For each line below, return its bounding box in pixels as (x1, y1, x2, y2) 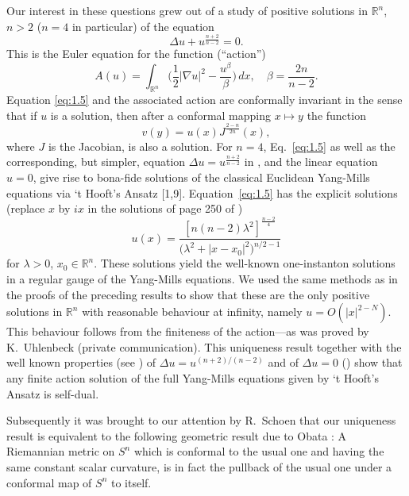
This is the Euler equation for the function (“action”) (6, 45, 266, 62)
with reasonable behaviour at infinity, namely (82, 303, 303, 320)
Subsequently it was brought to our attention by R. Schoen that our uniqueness (6, 412, 396, 429)
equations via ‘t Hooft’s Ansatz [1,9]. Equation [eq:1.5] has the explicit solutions (6, 184, 398, 201)
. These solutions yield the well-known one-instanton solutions (94, 255, 395, 271)
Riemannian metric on (6, 443, 115, 459)
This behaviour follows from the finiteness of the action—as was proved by (6, 323, 369, 340)
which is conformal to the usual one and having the (133, 443, 384, 459)
